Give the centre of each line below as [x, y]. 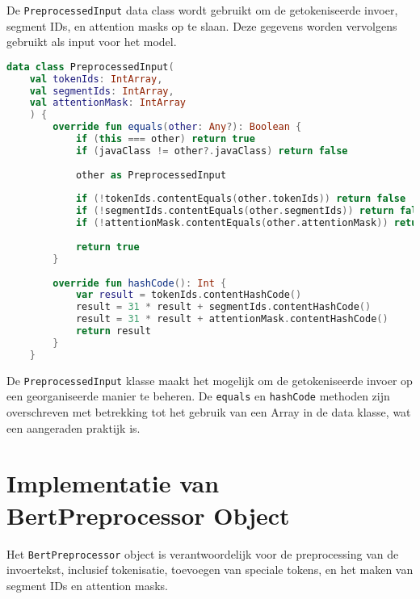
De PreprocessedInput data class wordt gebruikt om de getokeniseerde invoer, [202, 10]
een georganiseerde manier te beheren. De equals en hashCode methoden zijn [198, 396]
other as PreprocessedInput [151, 175]
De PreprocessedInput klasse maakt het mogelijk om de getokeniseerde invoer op [210, 380]
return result [113, 331]
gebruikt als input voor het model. [92, 42]
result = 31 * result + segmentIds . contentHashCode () [223, 307]
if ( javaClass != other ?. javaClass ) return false [212, 151]
